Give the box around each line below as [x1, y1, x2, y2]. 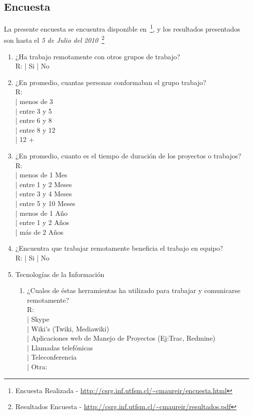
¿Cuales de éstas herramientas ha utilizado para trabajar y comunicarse [27, 285, 241, 295]
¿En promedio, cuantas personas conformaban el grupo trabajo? [15, 77, 206, 87]
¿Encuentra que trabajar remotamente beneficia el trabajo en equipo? [15, 243, 223, 253]
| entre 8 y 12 [15, 124, 55, 135]
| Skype [27, 313, 50, 324]
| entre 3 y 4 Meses [15, 189, 72, 199]
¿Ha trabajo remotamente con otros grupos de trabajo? [15, 51, 181, 61]
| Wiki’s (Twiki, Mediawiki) [27, 323, 109, 333]
